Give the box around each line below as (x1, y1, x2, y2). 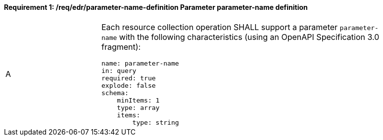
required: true (101, 74, 156, 82)
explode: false (101, 81, 156, 89)
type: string (132, 118, 179, 126)
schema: (101, 89, 129, 97)
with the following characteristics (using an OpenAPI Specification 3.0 (119, 32, 380, 42)
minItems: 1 (117, 96, 160, 104)
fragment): (101, 41, 141, 52)
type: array (117, 104, 160, 111)
